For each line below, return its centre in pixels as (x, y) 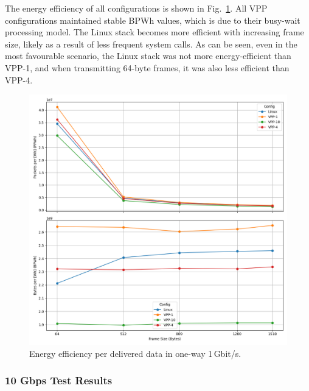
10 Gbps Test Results (59, 380)
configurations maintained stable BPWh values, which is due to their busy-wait (153, 20)
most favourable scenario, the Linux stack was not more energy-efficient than (148, 56)
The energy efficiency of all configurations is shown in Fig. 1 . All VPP (136, 8)
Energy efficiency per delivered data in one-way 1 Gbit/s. (135, 353)
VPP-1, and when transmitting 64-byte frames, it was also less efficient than (147, 67)
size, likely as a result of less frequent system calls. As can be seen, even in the (151, 44)
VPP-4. (19, 79)
